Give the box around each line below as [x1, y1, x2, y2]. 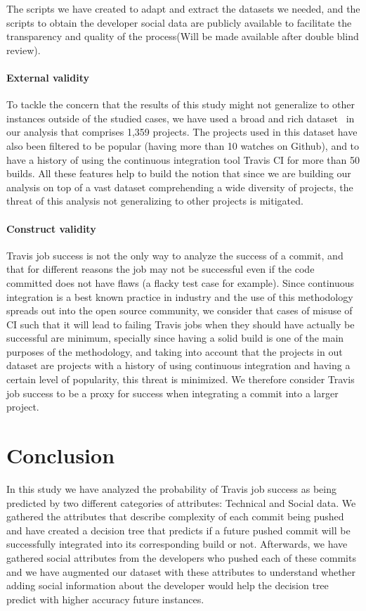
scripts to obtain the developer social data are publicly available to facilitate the [6, 15, 352, 30]
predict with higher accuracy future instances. [6, 591, 204, 606]
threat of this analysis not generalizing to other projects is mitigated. [6, 193, 303, 208]
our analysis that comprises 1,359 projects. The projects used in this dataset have [6, 124, 358, 139]
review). [6, 42, 41, 57]
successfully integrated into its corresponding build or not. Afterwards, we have [6, 536, 348, 551]
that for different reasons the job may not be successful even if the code [6, 262, 315, 276]
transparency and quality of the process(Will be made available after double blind [6, 29, 359, 44]
